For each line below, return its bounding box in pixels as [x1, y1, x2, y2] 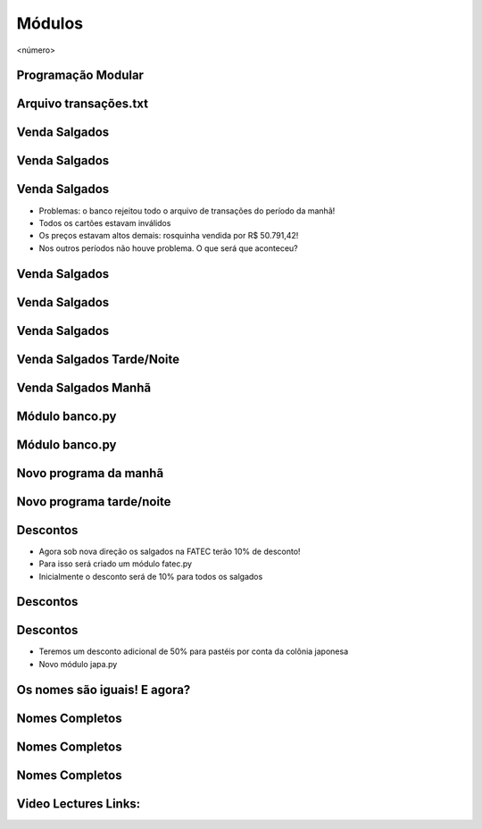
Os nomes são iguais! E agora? [16, 682, 191, 697]
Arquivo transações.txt [16, 96, 149, 112]
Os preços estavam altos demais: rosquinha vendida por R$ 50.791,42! [38, 230, 299, 241]
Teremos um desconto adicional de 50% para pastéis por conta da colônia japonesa [38, 646, 349, 657]
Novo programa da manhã [16, 465, 164, 481]
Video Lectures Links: [16, 796, 141, 811]
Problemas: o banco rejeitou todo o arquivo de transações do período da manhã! [38, 205, 336, 216]
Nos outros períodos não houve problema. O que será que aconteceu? [38, 242, 298, 254]
